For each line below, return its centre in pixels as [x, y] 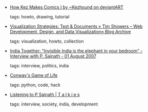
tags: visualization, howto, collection [47, 41]
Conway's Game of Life [34, 75]
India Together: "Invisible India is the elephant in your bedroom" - [76, 51]
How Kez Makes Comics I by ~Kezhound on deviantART [67, 7]
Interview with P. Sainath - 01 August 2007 [53, 56]
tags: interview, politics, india [39, 66]
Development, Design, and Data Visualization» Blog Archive [70, 31]
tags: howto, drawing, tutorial [40, 17]
